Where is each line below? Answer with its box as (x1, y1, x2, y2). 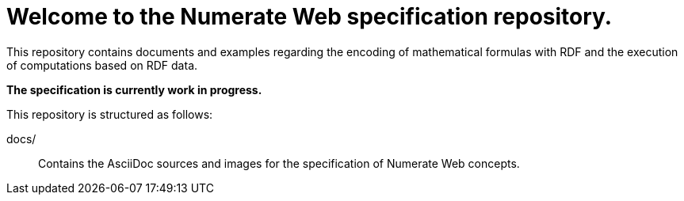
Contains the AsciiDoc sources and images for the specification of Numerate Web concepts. (38, 156, 520, 170)
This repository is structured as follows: (6, 107, 213, 121)
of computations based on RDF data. (6, 58, 198, 72)
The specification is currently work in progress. (6, 82, 262, 97)
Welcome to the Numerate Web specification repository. (6, 3, 613, 30)
